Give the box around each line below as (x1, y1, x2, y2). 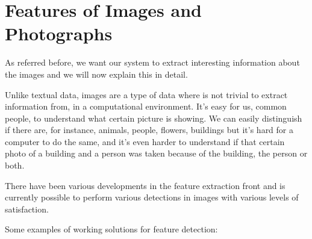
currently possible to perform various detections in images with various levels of (5, 191, 299, 203)
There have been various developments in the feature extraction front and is (5, 179, 285, 191)
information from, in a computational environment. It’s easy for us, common (5, 100, 287, 113)
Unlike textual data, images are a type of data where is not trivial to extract (5, 88, 288, 101)
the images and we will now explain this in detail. (5, 67, 188, 80)
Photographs (5, 21, 113, 46)
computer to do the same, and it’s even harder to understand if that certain (5, 135, 285, 147)
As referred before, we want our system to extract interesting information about (5, 56, 300, 69)
